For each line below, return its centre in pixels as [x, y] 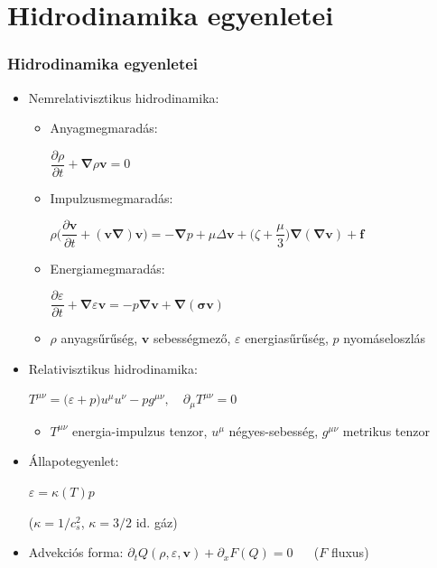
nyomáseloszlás [385, 338]
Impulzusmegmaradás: [112, 197]
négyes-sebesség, [274, 430]
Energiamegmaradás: [107, 268]
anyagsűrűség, [99, 338]
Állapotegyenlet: [74, 461]
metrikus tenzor [386, 430]
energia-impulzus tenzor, [139, 430]
